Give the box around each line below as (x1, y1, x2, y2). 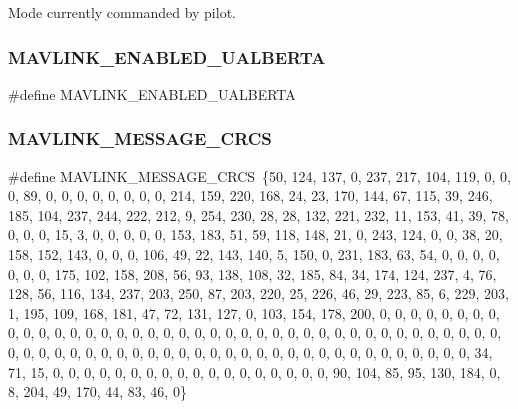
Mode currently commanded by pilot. (8, 2, 236, 22)
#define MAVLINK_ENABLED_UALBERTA (8, 83, 296, 104)
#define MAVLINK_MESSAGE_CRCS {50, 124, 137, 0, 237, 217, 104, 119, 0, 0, (8, 165, 511, 186)
